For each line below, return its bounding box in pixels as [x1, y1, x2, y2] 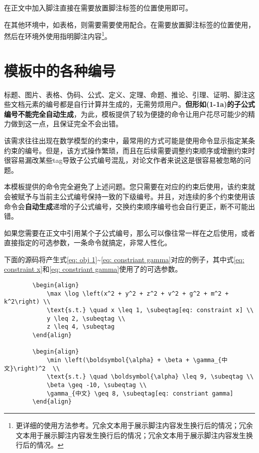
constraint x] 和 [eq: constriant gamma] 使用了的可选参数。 [4, 264, 182, 274]
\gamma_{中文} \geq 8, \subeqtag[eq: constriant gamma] [46, 390, 234, 397]
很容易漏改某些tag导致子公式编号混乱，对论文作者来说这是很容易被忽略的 [4, 155, 244, 165]
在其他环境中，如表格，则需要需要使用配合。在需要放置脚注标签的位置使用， [4, 19, 255, 29]
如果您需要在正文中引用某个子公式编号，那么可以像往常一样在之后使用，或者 [4, 227, 255, 238]
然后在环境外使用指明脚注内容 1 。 [4, 29, 112, 41]
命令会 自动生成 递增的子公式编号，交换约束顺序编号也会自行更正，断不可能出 [4, 201, 255, 211]
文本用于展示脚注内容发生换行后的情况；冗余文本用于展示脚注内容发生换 [15, 430, 253, 440]
